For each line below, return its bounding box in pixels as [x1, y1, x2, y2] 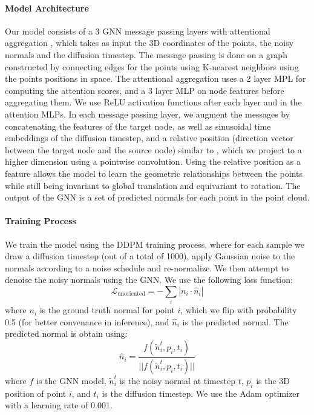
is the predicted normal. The [182, 315, 289, 328]
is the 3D [256, 374, 290, 387]
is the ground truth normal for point [39, 304, 175, 316]
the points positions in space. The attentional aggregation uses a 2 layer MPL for [5, 72, 306, 85]
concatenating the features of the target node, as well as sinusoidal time [5, 119, 271, 132]
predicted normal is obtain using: [5, 327, 128, 340]
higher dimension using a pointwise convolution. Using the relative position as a [5, 155, 301, 168]
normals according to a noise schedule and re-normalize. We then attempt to [5, 261, 289, 274]
